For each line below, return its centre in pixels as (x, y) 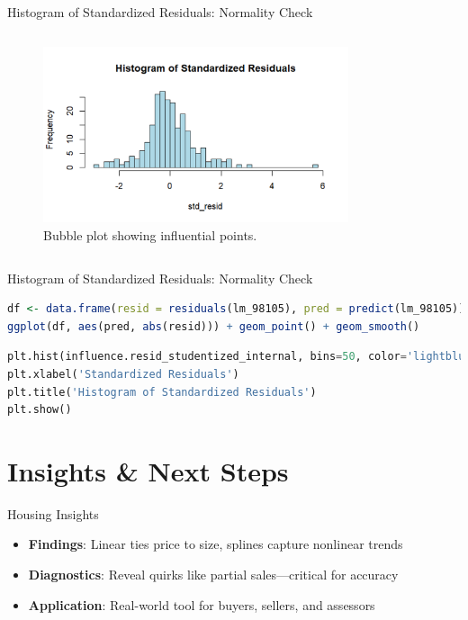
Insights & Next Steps (148, 470)
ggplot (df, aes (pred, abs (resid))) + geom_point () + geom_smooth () (214, 326)
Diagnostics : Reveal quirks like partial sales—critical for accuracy (213, 574)
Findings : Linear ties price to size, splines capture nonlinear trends (216, 544)
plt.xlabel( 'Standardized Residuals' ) (123, 374)
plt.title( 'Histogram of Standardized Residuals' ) (162, 392)
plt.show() (40, 410)
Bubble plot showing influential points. (150, 234)
